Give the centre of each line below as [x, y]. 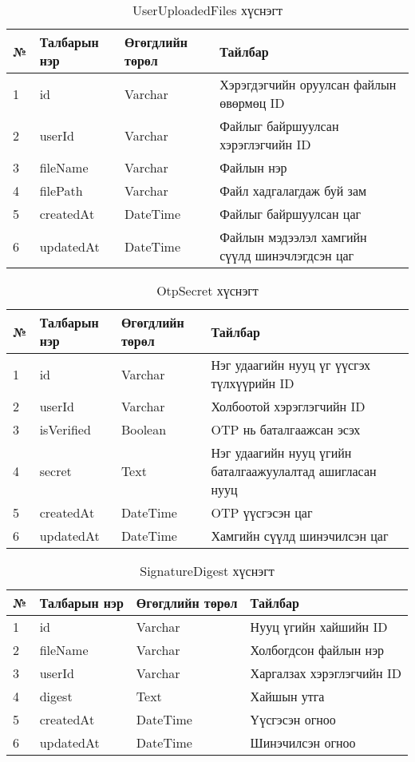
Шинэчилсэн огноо [303, 742]
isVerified [65, 429]
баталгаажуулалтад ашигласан [294, 471]
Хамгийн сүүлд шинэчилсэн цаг [300, 536]
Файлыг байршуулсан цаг [290, 214]
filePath [61, 190]
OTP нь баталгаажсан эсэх [286, 429]
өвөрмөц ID [252, 103]
